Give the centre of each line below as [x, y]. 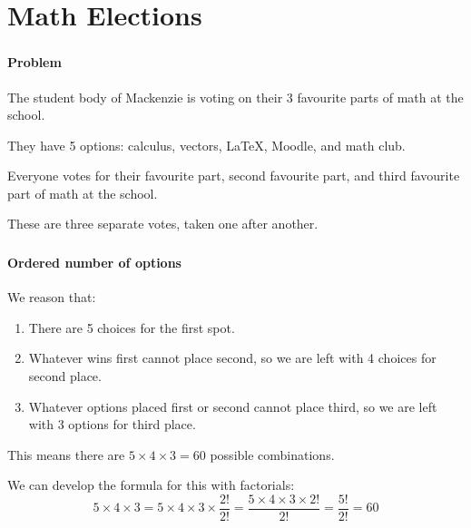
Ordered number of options [94, 262]
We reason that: [52, 297]
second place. [65, 375]
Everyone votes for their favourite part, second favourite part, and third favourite [234, 176]
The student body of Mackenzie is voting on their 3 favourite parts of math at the [235, 97]
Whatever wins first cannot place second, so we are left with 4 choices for [232, 358]
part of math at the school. [83, 193]
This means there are [66, 454]
